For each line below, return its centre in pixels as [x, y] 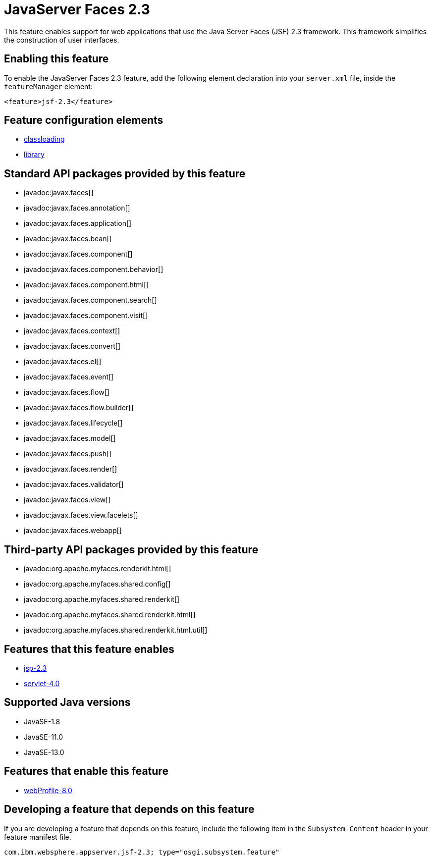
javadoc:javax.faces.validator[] [74, 484]
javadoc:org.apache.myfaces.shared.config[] [97, 584]
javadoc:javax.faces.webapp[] [73, 531]
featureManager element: [48, 86]
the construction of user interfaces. [62, 40]
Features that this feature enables [89, 649]
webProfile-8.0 [48, 790]
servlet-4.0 [42, 683]
